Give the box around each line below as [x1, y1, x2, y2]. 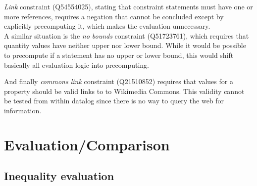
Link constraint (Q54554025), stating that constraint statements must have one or [4, 1, 253, 11]
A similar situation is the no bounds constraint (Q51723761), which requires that [4, 30, 249, 41]
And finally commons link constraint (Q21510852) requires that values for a [4, 76, 233, 87]
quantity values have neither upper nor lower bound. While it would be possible [4, 40, 246, 50]
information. [4, 105, 42, 115]
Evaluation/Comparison [4, 134, 170, 154]
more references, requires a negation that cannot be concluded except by [4, 11, 224, 21]
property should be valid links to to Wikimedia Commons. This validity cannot [4, 86, 245, 96]
